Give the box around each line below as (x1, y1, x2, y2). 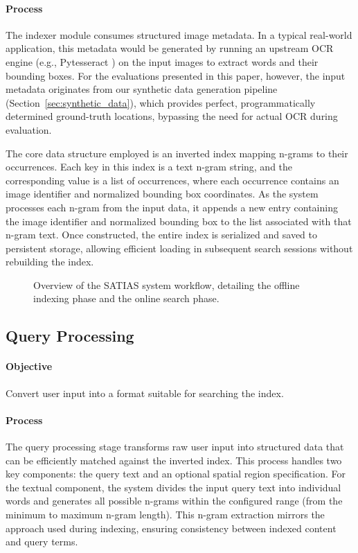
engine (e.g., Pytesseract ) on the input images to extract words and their (6, 54, 319, 69)
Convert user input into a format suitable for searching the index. (6, 385, 284, 400)
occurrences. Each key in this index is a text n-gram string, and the (6, 159, 293, 174)
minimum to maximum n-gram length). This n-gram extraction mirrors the (6, 507, 325, 522)
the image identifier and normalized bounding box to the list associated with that (6, 213, 352, 228)
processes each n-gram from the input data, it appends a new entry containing (6, 200, 338, 214)
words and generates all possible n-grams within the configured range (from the (6, 493, 343, 508)
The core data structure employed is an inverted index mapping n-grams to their (6, 146, 348, 160)
